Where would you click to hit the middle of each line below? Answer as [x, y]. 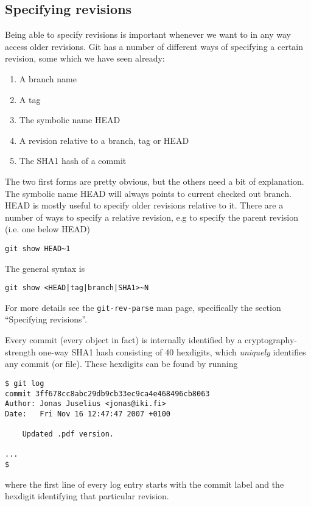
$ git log [25, 383]
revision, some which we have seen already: [85, 58]
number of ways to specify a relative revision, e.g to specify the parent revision [152, 217]
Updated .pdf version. [68, 434]
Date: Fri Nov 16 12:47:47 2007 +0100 [88, 414]
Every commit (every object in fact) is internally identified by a [124, 340]
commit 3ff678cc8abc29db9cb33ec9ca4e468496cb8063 [107, 394]
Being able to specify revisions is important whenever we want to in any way [148, 34]
